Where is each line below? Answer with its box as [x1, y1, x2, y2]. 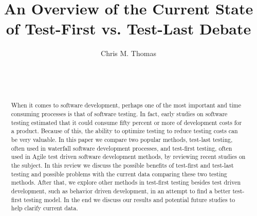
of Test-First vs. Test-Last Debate [6, 18, 251, 39]
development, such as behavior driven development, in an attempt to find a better [11, 187, 231, 195]
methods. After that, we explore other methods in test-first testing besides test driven [11, 178, 241, 187]
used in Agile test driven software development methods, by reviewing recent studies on [11, 152, 246, 161]
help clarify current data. [11, 204, 78, 212]
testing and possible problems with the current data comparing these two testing [11, 169, 227, 178]
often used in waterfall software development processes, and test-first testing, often [11, 143, 232, 152]
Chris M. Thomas [101, 48, 156, 59]
